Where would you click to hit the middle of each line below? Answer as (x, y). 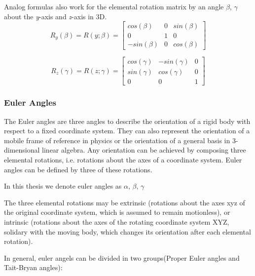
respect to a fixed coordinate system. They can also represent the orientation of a (127, 131)
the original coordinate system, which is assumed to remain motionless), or (117, 212)
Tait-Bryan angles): (33, 267)
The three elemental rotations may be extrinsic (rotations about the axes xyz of (125, 202)
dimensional (22, 150)
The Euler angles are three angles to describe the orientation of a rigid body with (127, 121)
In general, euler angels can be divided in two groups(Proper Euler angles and (122, 257)
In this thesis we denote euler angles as (63, 186)
